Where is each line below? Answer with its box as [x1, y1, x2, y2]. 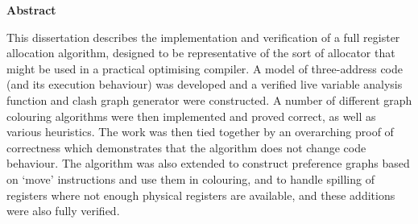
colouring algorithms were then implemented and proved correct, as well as [6, 107, 376, 124]
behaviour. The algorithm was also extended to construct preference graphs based [6, 155, 410, 172]
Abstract [6, 2, 56, 18]
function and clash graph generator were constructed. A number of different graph [6, 91, 412, 108]
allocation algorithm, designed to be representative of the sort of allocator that [6, 44, 395, 61]
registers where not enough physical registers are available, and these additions [6, 186, 395, 203]
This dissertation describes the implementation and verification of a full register [6, 28, 400, 45]
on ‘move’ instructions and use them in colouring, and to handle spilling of [6, 170, 375, 187]
